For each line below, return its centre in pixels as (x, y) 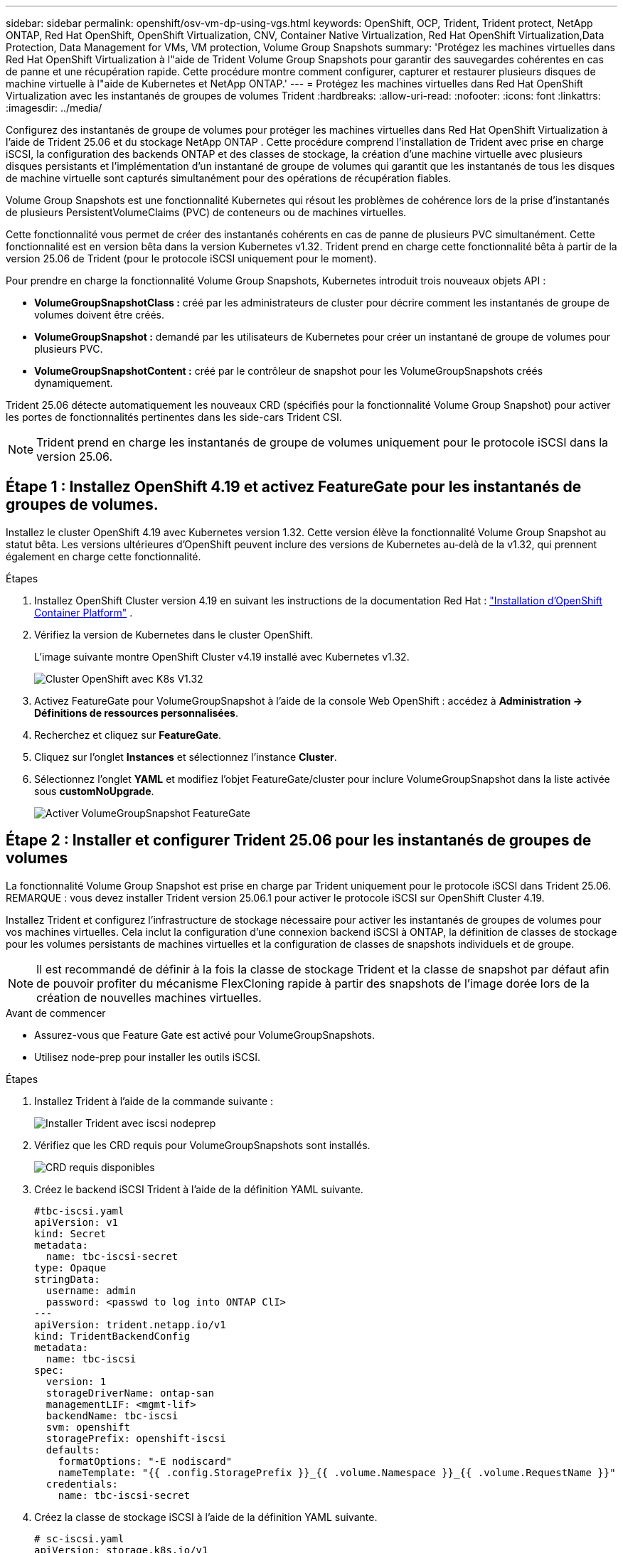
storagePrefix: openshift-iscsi (136, 1438)
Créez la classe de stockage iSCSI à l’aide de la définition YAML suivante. (206, 1517)
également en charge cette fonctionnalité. (103, 556)
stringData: (67, 1279)
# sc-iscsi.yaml (79, 1538)
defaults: (73, 1450)
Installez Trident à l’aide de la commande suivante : (154, 1101)
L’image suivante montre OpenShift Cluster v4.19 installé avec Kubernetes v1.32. (222, 656)
